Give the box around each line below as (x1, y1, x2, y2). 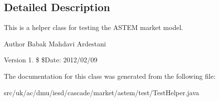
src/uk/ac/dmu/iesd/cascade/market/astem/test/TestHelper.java (4, 87, 200, 97)
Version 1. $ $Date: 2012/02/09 (4, 55, 98, 65)
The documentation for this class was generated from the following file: (4, 71, 216, 81)
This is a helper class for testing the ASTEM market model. (4, 22, 183, 32)
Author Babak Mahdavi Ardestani (4, 38, 106, 48)
